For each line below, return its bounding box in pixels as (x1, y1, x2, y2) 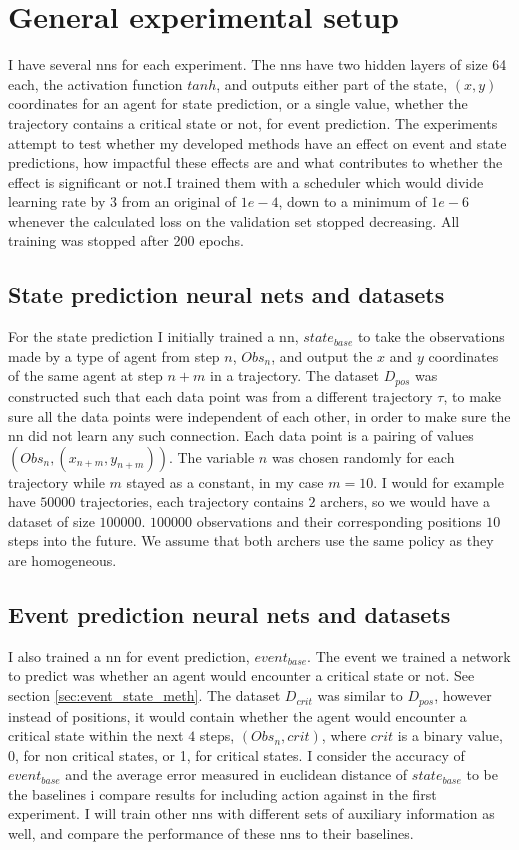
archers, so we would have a (320, 491, 490, 512)
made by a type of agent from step (8, 345, 220, 366)
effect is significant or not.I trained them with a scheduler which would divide (8, 171, 484, 192)
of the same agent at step (8, 365, 163, 386)
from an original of (121, 191, 237, 212)
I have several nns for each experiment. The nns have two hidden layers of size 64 (8, 54, 507, 75)
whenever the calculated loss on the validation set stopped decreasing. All (8, 210, 460, 231)
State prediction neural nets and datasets (8, 279, 445, 310)
